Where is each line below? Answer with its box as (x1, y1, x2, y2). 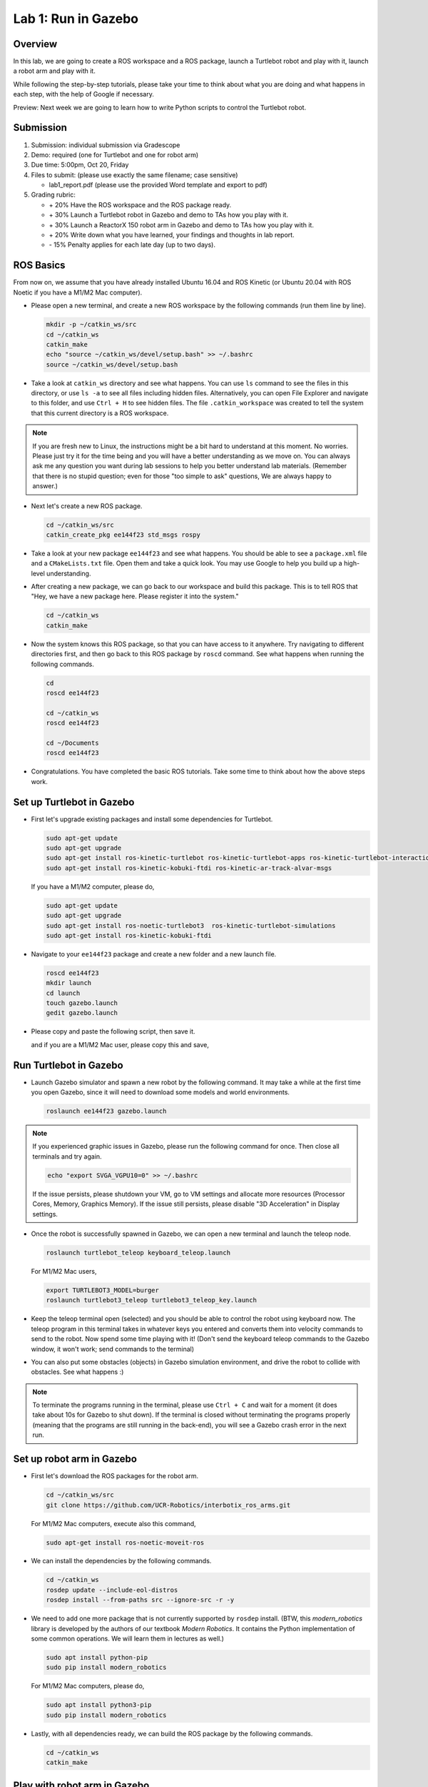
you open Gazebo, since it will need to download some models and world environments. (31, 1088, 290, 1097)
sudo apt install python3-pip (46, 1701, 152, 1709)
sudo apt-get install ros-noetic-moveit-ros (46, 1538, 205, 1547)
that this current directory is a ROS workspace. (31, 408, 169, 417)
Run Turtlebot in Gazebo (13, 1059, 124, 1071)
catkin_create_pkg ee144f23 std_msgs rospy (46, 530, 201, 539)
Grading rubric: (31, 190, 76, 199)
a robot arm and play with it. (13, 66, 96, 75)
